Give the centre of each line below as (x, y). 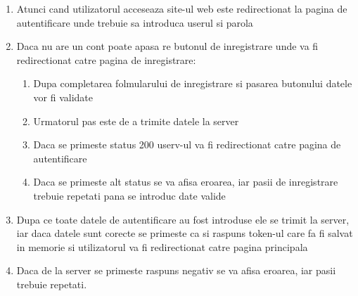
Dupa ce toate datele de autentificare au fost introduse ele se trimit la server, (183, 219)
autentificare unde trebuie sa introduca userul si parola (135, 22)
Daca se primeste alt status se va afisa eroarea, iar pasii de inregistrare (186, 182)
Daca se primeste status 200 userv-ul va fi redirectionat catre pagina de (187, 144)
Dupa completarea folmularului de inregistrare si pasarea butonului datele (193, 83)
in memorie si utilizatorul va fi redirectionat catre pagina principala (162, 246)
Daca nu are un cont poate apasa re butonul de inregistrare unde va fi (167, 46)
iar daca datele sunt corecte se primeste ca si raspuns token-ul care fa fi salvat (185, 233)
